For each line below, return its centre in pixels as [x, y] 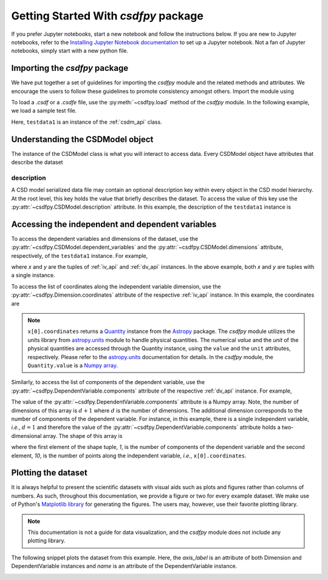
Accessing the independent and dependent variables [114, 224]
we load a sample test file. [44, 111]
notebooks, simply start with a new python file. [70, 51]
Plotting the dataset [50, 473]
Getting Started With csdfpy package [107, 16]
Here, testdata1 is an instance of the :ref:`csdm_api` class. [87, 122]
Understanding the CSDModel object [82, 139]
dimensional [26, 436]
